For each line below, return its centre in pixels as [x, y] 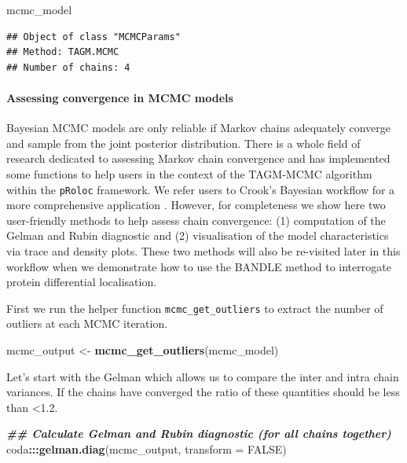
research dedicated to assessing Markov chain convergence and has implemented [198, 158]
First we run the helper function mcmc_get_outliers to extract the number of [195, 308]
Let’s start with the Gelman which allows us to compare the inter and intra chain [203, 376]
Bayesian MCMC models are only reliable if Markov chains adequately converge [199, 128]
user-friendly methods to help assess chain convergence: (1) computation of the [196, 220]
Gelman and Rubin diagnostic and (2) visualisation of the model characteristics [198, 235]
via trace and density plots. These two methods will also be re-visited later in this [203, 250]
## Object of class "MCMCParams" [93, 37]
